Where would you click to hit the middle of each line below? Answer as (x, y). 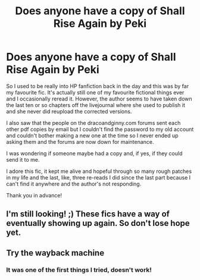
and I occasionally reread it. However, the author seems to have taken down (99, 99)
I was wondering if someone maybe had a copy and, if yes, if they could (94, 153)
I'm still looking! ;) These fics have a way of (88, 214)
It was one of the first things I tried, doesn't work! (79, 270)
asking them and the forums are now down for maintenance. (80, 141)
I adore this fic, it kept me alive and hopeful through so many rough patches (99, 171)
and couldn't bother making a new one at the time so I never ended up (92, 136)
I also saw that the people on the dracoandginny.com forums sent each (93, 122)
